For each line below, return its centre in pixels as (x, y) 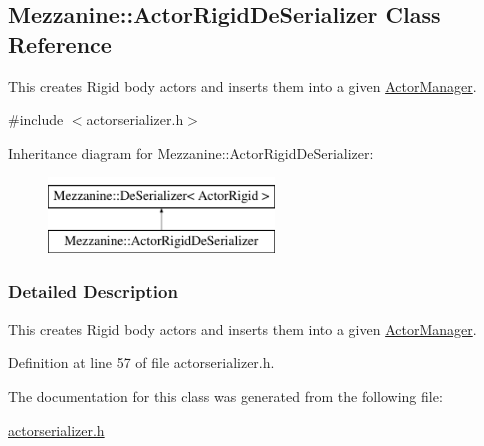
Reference (60, 43)
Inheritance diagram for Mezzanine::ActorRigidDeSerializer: (191, 152)
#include (36, 119)
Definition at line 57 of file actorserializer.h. (141, 362)
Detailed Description (93, 291)
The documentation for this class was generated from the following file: (225, 395)
